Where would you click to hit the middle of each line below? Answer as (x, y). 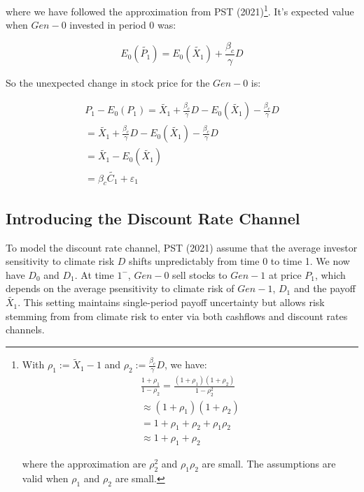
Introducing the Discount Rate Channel (153, 218)
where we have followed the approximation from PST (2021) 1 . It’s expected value (180, 10)
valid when (45, 478)
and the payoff (324, 288)
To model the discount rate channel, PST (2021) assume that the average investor (182, 247)
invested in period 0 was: (123, 25)
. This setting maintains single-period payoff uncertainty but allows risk (171, 302)
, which (330, 274)
